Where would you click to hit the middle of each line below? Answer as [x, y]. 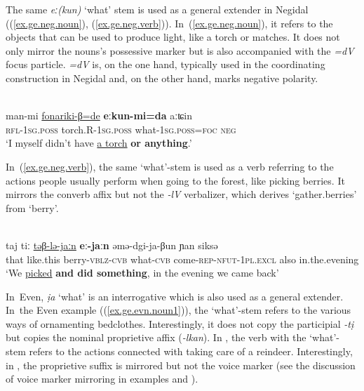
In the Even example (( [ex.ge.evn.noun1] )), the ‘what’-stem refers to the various [178, 310]
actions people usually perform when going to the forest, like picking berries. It [175, 180]
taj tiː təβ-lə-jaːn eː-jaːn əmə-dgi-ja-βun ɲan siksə [112, 245]
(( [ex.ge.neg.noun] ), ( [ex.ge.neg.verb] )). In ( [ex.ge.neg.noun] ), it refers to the [169, 23]
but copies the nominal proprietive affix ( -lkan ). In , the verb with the [156, 337]
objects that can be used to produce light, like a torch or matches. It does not [173, 37]
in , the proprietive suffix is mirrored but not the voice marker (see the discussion [181, 365]
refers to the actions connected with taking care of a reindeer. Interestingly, [191, 351]
